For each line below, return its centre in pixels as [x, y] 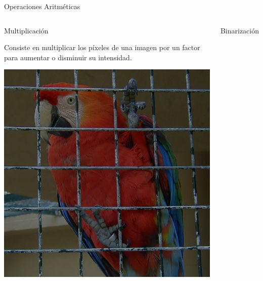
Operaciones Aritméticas [42, 6]
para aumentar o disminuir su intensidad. [68, 57]
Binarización [239, 30]
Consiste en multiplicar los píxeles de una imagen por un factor [102, 47]
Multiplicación [26, 30]
